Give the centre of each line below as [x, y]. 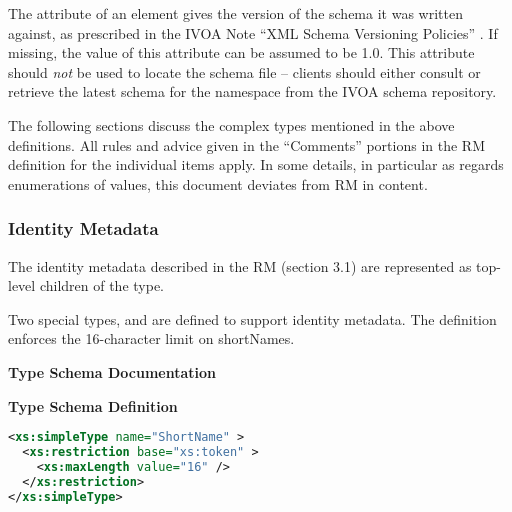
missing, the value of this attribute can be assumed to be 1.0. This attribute [241, 52]
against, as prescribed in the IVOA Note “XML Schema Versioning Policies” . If [253, 32]
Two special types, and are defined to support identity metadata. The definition [252, 318]
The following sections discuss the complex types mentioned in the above [231, 124]
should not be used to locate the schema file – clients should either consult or [244, 71]
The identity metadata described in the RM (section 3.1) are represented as [240, 265]
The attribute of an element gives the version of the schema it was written [235, 13]
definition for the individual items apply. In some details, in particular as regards [256, 164]
